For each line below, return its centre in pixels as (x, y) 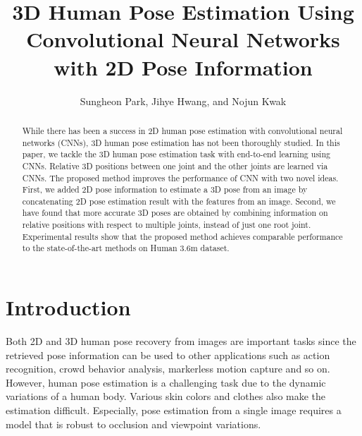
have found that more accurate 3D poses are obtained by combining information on (175, 213)
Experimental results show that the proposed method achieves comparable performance (182, 236)
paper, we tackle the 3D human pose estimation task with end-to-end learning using (176, 154)
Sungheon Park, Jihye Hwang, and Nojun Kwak (183, 101)
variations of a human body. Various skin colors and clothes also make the (166, 396)
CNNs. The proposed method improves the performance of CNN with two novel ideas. (180, 177)
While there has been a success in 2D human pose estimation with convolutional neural (182, 130)
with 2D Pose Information (183, 67)
